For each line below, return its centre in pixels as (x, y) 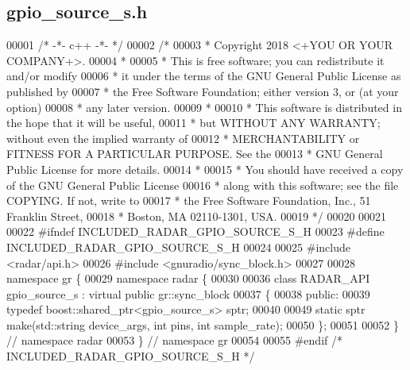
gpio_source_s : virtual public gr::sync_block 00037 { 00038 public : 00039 (188, 293)
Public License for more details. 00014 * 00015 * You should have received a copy (205, 169)
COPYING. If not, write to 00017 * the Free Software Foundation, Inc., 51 (189, 200)
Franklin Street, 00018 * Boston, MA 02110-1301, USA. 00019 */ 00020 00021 (197, 216)
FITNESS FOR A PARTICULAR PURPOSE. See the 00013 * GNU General (195, 154)
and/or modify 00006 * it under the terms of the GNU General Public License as (204, 76)
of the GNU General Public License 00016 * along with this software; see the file (203, 185)
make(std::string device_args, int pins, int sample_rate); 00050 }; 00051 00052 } (203, 324)
